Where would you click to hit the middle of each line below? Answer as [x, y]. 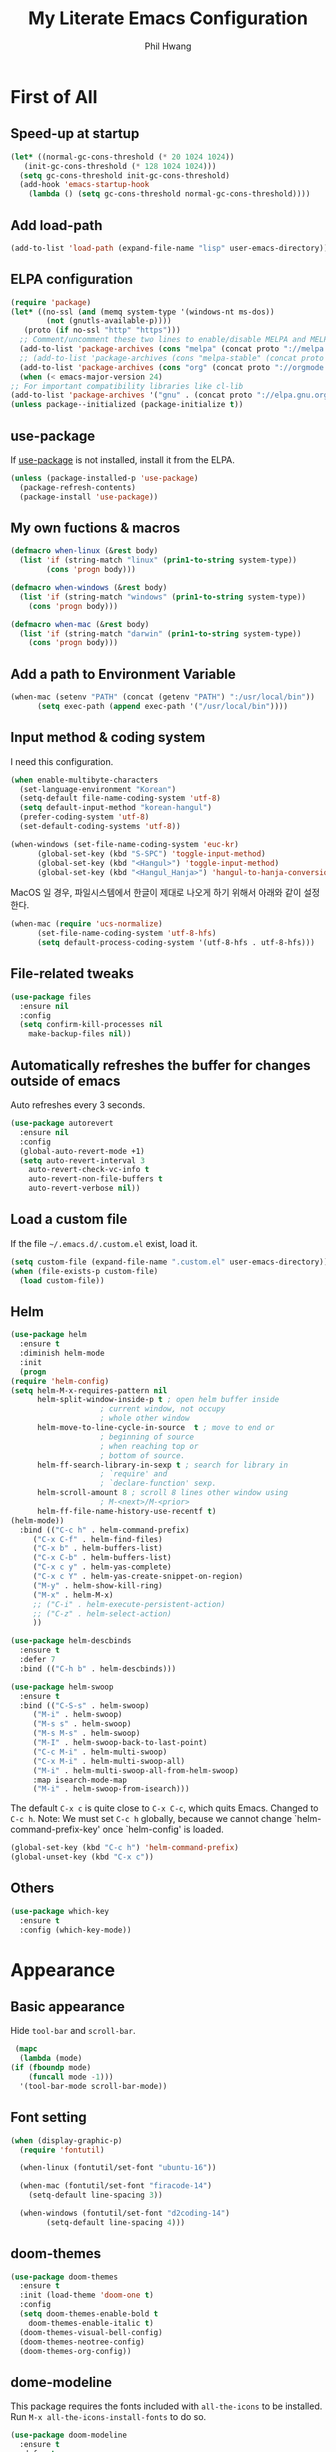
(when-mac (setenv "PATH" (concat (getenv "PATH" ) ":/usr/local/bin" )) [162, 697]
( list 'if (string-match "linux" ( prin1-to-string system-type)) [158, 560]
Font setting [48, 2117]
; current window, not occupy [162, 1409]
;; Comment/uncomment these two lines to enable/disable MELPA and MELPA [176, 340]
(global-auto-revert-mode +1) [82, 1151]
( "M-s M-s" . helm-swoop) [86, 1733]
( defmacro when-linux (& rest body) [84, 551]
